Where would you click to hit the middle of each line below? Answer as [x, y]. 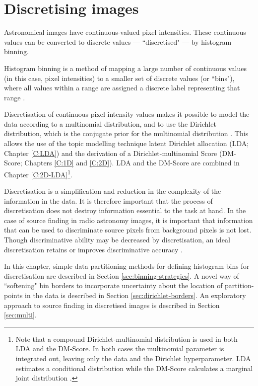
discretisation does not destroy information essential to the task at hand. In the [125, 210]
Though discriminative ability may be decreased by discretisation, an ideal [117, 240]
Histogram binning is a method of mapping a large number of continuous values [125, 68]
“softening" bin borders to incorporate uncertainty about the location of [113, 285]
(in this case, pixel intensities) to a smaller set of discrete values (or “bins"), [119, 78]
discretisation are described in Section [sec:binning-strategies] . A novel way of [122, 275]
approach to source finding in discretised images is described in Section [112, 305]
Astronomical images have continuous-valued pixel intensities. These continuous [125, 32]
